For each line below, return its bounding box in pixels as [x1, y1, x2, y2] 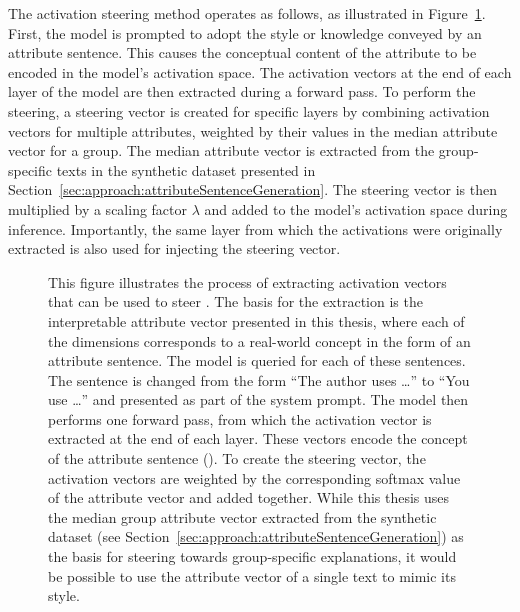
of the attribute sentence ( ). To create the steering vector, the [48, 448, 426, 469]
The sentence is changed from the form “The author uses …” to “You [48, 369, 470, 390]
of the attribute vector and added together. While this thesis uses [48, 487, 450, 508]
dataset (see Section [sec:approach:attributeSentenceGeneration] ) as [48, 526, 464, 547]
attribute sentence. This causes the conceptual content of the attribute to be [8, 42, 477, 63]
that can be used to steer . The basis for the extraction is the [48, 291, 423, 312]
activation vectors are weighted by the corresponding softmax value [48, 467, 461, 488]
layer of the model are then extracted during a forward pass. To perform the [8, 81, 476, 102]
